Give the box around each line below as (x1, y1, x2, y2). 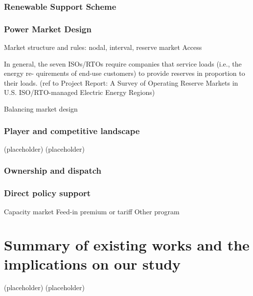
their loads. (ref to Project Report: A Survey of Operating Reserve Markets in (4, 77, 238, 88)
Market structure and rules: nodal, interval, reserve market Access (4, 42, 202, 52)
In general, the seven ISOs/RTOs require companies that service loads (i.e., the (4, 58, 242, 68)
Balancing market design (4, 104, 78, 114)
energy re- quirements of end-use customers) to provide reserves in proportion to (4, 68, 245, 78)
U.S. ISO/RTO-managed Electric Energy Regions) (4, 87, 155, 97)
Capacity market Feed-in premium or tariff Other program (4, 206, 180, 216)
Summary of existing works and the (4, 235, 250, 255)
